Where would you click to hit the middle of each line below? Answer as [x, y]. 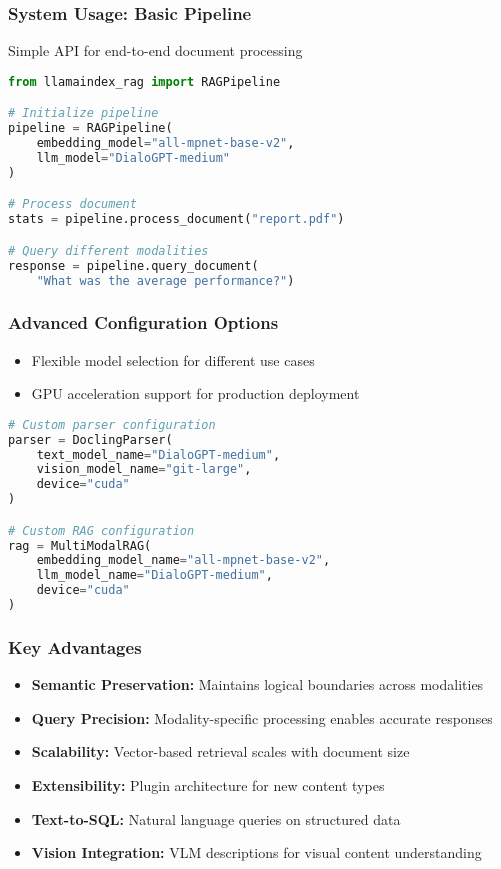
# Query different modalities [108, 250]
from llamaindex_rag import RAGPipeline [144, 81]
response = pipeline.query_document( [133, 265]
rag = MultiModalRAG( [80, 545]
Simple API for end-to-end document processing [155, 50]
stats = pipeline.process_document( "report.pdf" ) [176, 219]
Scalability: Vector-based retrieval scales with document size [220, 751]
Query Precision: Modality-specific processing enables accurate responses [262, 717]
